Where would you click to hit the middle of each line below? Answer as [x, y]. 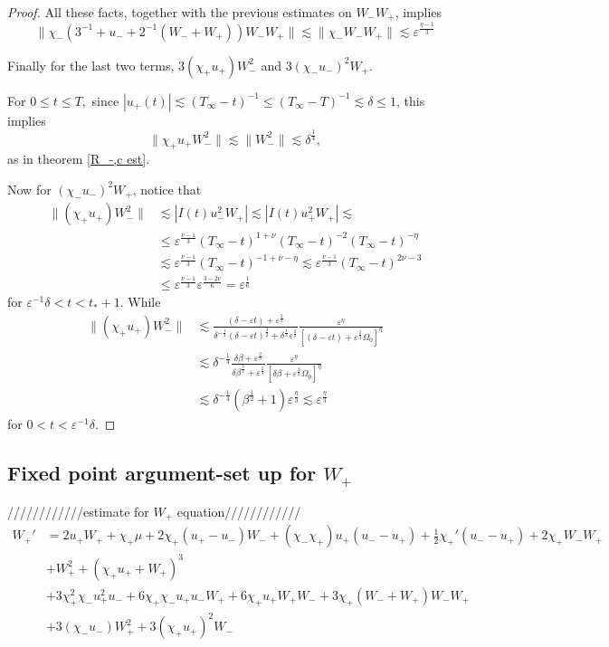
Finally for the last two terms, [91, 65]
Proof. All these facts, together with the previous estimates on [180, 12]
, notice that [167, 189]
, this [411, 100]
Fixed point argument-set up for [162, 473]
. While [140, 302]
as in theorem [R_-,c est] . [79, 159]
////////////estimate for [78, 511]
